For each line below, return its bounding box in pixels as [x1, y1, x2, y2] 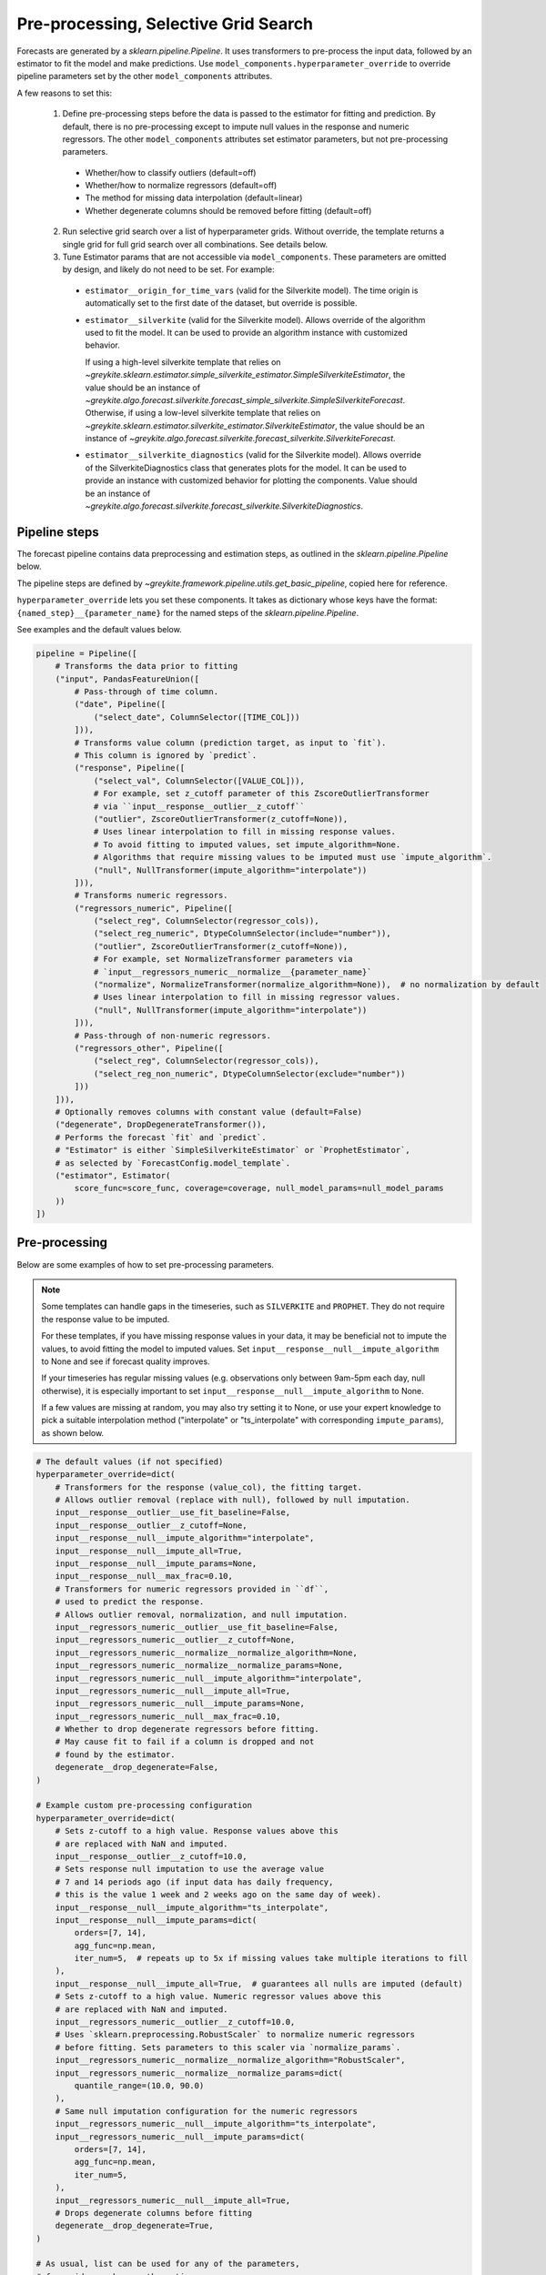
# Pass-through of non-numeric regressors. [74, 1030, 272, 1041]
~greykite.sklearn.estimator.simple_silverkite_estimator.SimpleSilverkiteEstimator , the [85, 369, 406, 380]
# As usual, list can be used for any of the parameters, [35, 2259, 300, 2270]
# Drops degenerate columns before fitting [55, 2208, 252, 2218]
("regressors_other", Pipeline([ [74, 1043, 224, 1053]
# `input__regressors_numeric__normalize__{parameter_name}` [93, 966, 372, 977]
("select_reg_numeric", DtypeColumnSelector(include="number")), [93, 928, 391, 939]
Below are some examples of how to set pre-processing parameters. [16, 1259, 275, 1269]
